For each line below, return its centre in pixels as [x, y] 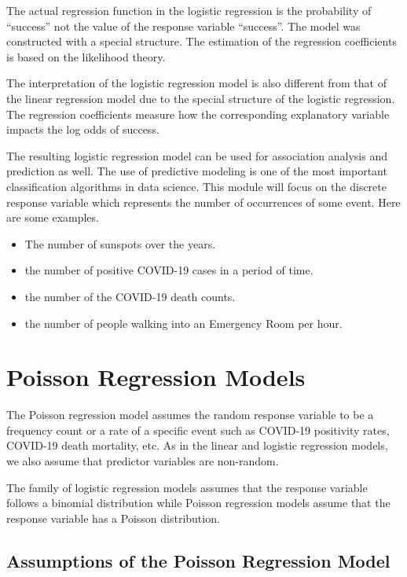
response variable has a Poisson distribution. [113, 518]
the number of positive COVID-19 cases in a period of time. [169, 270]
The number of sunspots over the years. [120, 243]
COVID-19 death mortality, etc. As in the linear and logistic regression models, [197, 445]
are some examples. [53, 217]
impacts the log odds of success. [83, 129]
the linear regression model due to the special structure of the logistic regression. [201, 98]
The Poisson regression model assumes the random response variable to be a [190, 415]
